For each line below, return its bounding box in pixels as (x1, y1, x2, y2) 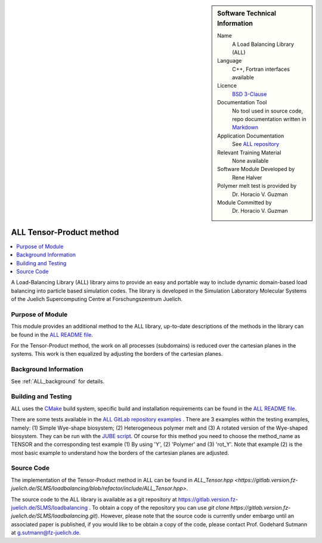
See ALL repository (232, 141, 280, 148)
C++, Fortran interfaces (232, 66, 290, 73)
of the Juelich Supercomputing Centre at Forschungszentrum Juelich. (11, 296, 183, 303)
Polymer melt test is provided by (217, 182, 297, 190)
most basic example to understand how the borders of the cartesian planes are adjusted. (11, 449, 230, 456)
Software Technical (217, 10, 277, 17)
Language (217, 57, 242, 64)
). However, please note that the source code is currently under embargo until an (95, 513, 295, 520)
